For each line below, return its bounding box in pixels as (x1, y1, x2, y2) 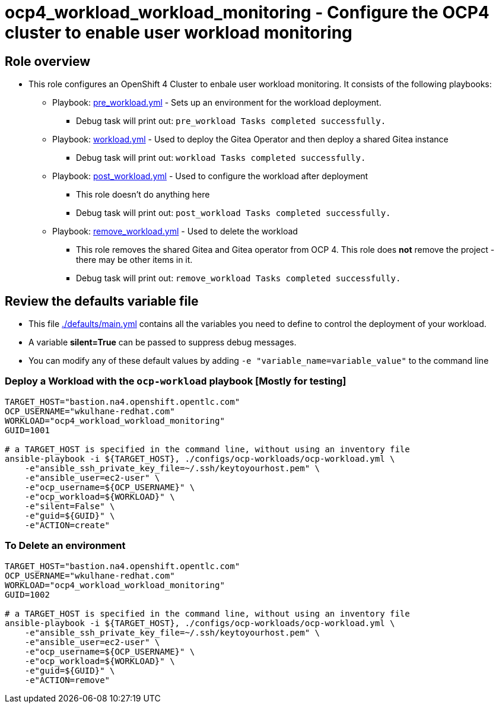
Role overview (5, 53, 91, 69)
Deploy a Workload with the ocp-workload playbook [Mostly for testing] (5, 375, 347, 388)
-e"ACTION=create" (24, 520, 110, 530)
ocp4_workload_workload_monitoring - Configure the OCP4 (5, 2, 490, 23)
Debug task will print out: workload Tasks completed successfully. (76, 153, 366, 163)
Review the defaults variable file (5, 293, 199, 309)
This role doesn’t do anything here (76, 189, 210, 200)
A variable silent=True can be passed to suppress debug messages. (28, 337, 297, 348)
